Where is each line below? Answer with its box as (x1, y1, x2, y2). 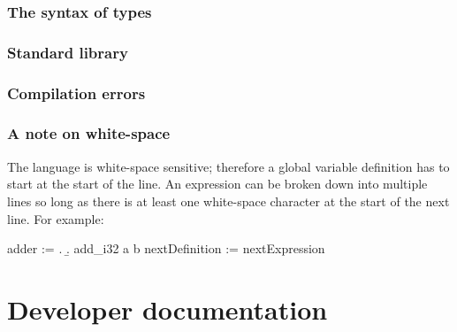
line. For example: (7, 209, 104, 228)
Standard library (7, 41, 128, 63)
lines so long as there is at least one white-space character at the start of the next (7, 191, 450, 210)
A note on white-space (7, 122, 171, 144)
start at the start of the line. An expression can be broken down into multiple (7, 174, 428, 193)
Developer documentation (7, 290, 328, 327)
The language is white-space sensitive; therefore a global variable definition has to (7, 157, 450, 175)
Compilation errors (7, 81, 146, 104)
